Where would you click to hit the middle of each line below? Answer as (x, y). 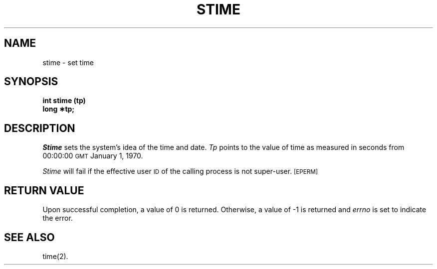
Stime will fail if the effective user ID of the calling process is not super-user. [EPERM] (180, 171)
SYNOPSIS (31, 82)
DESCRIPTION (40, 128)
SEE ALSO (29, 237)
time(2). (55, 256)
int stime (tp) (64, 101)
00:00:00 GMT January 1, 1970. (93, 156)
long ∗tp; (59, 109)
